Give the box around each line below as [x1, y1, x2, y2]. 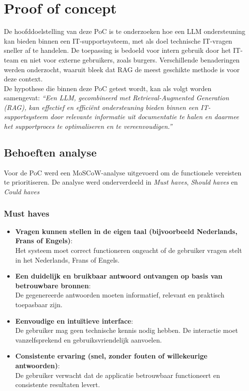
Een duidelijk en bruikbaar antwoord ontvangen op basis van [15, 271, 222, 281]
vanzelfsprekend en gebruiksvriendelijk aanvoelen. [15, 334, 162, 344]
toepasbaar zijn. [15, 299, 63, 310]
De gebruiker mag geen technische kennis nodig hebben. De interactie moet [15, 325, 238, 335]
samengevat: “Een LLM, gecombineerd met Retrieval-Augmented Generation [4, 93, 229, 103]
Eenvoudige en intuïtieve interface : [15, 315, 133, 326]
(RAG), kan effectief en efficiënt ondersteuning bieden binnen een [4, 102, 198, 112]
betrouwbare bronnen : [15, 280, 91, 290]
